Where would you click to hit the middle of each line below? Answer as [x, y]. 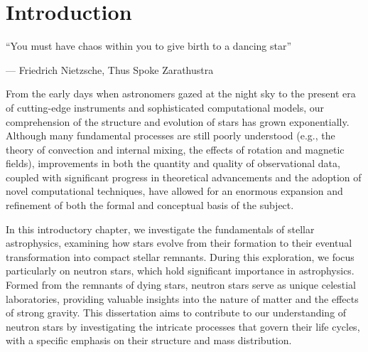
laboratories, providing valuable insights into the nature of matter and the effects [182, 298]
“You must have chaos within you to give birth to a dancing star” [149, 46]
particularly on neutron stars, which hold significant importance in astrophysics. [180, 271]
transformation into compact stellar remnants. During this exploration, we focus [180, 256]
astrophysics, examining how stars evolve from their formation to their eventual [179, 243]
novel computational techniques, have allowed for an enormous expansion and [174, 191]
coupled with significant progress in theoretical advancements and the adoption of [184, 177]
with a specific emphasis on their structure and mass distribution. [149, 340]
